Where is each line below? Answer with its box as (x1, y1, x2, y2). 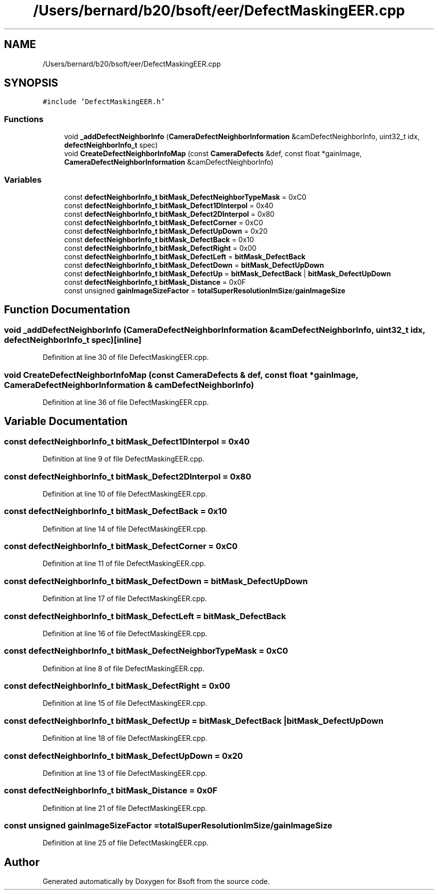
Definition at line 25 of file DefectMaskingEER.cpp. (42, 838, 209, 847)
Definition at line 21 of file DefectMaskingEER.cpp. (42, 803, 207, 812)
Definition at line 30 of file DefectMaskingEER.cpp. (42, 353, 209, 362)
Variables (4, 174, 42, 185)
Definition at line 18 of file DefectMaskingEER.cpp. (42, 734, 207, 743)
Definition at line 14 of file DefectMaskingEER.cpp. (42, 524, 207, 533)
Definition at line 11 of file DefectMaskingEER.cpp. (42, 559, 206, 568)
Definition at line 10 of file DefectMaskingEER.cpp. (42, 489, 207, 498)
